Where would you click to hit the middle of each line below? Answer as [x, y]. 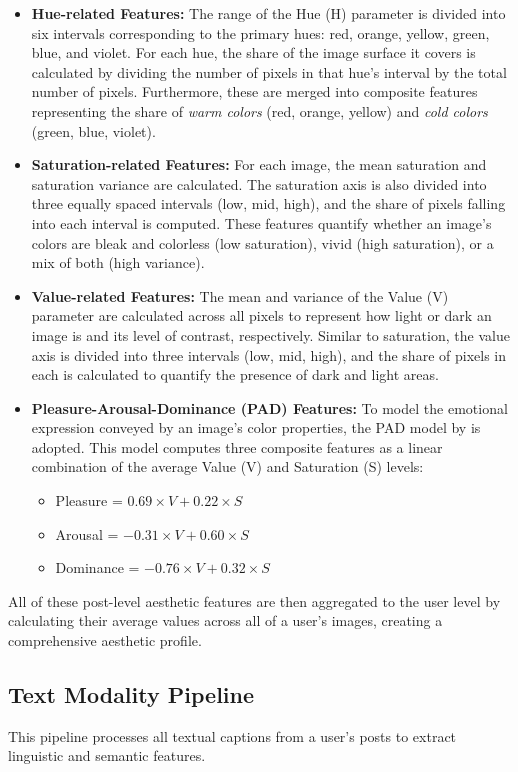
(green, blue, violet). [93, 130]
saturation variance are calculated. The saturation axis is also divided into [259, 183]
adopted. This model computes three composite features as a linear [237, 446]
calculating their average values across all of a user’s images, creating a [225, 620]
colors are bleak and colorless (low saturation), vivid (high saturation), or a [262, 242]
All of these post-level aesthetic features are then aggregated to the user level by [254, 600]
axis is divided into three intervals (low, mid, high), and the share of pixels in [268, 354]
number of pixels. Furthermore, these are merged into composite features [254, 91]
